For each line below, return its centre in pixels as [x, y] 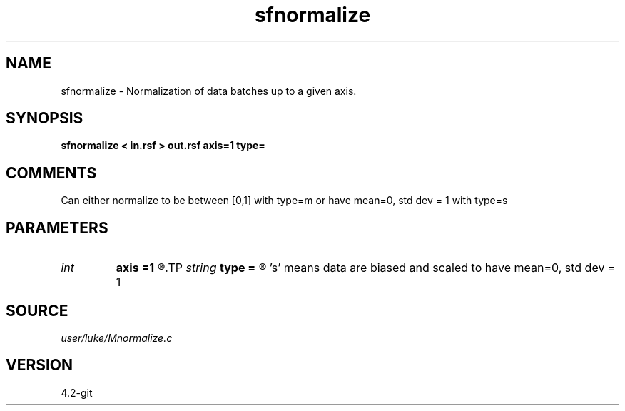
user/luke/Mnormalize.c [117, 338]
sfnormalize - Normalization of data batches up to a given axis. [209, 91]
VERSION [40, 365]
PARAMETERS [57, 228]
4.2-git [77, 392]
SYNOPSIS [45, 118]
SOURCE [37, 310]
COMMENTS [51, 173]
